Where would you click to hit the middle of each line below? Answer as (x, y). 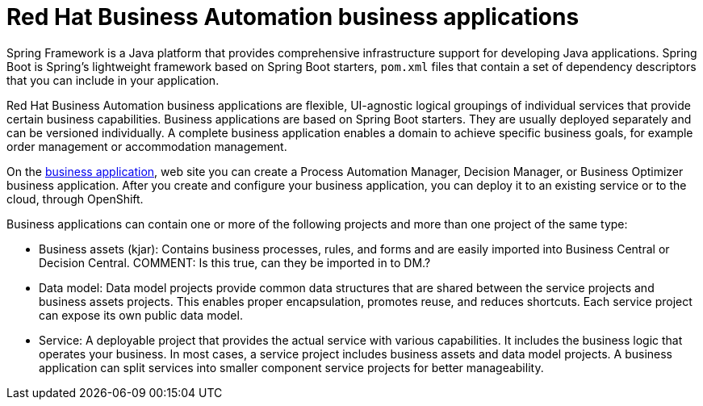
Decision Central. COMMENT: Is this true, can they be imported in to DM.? (235, 262)
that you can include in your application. (113, 80)
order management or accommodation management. (147, 146)
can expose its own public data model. (141, 315)
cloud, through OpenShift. (75, 199)
